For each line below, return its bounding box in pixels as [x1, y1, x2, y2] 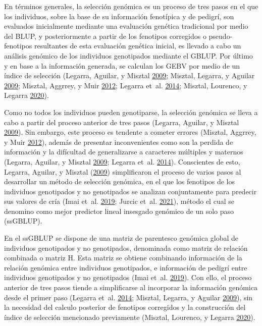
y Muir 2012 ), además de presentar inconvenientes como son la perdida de [4, 136, 233, 147]
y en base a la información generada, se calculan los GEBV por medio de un [4, 60, 240, 71]
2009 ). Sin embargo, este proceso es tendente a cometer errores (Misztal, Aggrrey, [4, 127, 256, 137]
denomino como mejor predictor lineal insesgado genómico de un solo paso [4, 205, 234, 216]
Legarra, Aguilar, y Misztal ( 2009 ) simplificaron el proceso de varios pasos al [4, 166, 241, 177]
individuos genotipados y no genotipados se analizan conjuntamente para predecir [4, 186, 257, 196]
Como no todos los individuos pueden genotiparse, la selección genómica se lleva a [4, 106, 258, 117]
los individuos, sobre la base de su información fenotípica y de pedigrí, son [4, 11, 234, 21]
